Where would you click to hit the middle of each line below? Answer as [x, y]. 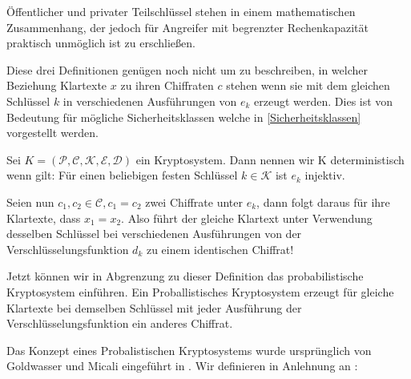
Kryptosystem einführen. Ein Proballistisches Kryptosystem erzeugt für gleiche [200, 291]
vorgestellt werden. [52, 133]
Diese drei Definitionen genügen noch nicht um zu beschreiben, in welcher [187, 69]
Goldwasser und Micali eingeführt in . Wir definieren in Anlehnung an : [182, 366]
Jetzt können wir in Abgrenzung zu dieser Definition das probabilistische [185, 276]
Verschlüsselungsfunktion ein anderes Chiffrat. [120, 323]
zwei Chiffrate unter [194, 202]
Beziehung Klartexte [57, 85]
